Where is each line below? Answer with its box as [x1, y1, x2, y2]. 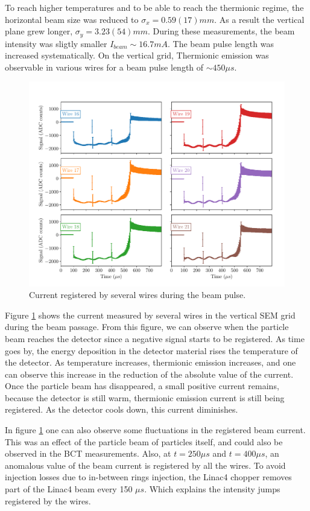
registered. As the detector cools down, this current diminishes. [5, 403, 238, 416]
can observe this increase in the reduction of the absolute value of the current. [5, 367, 294, 380]
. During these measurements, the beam [147, 25, 295, 37]
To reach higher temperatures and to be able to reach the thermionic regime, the [5, 1, 304, 13]
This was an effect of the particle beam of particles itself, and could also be [5, 435, 283, 448]
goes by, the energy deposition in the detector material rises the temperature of [5, 344, 298, 357]
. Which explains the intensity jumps [144, 483, 280, 495]
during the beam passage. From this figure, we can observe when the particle [5, 320, 289, 333]
